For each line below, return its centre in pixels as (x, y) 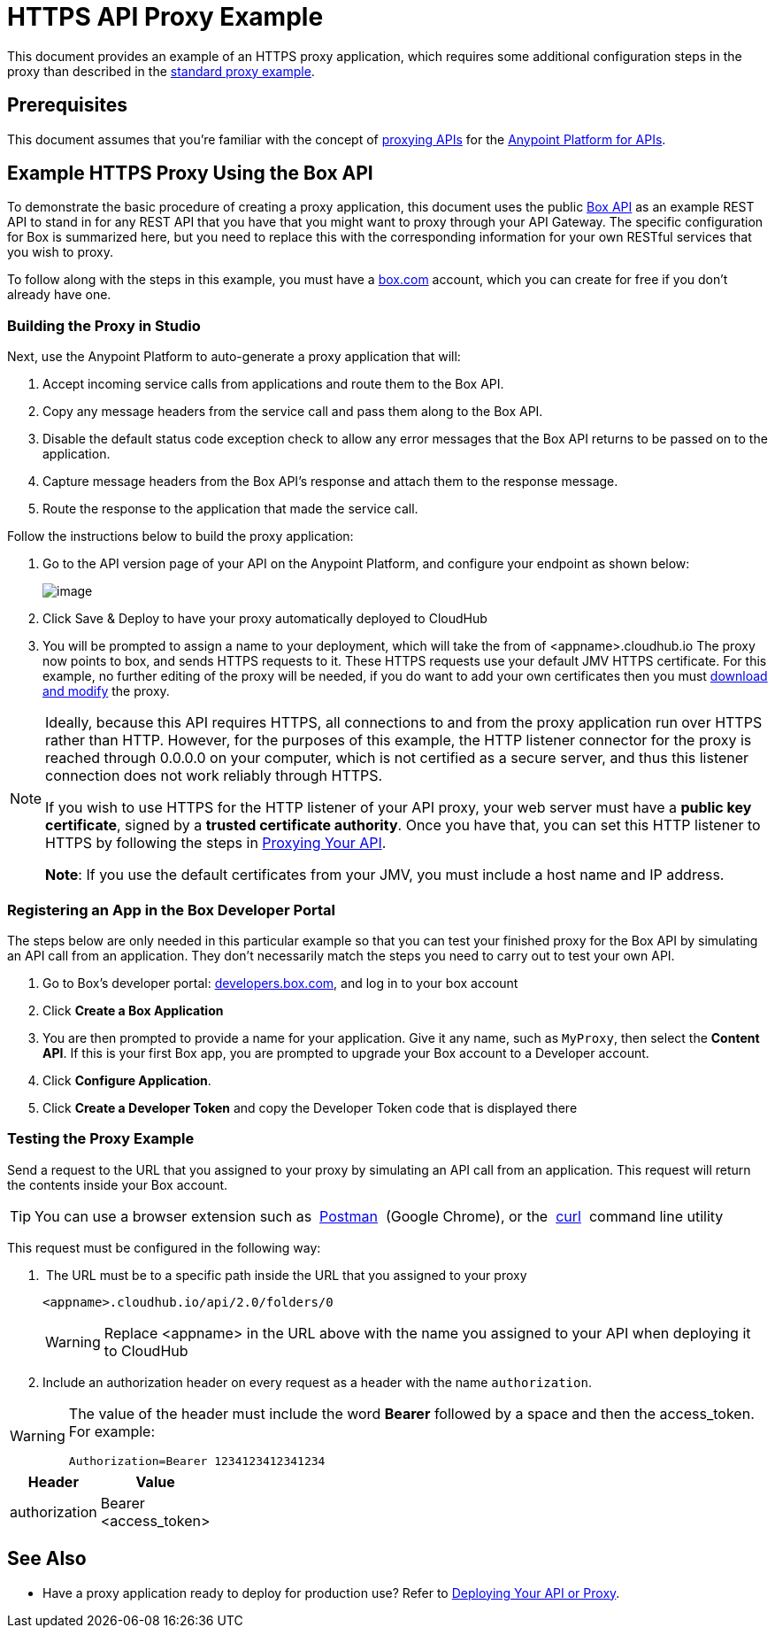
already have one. (59, 295)
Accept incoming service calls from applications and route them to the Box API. (273, 384)
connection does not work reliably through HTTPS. (214, 776)
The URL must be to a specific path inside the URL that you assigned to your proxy (286, 1275)
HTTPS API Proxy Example (165, 17)
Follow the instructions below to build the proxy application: (180, 536)
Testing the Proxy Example (101, 1139)
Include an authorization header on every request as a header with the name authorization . (317, 1382)
